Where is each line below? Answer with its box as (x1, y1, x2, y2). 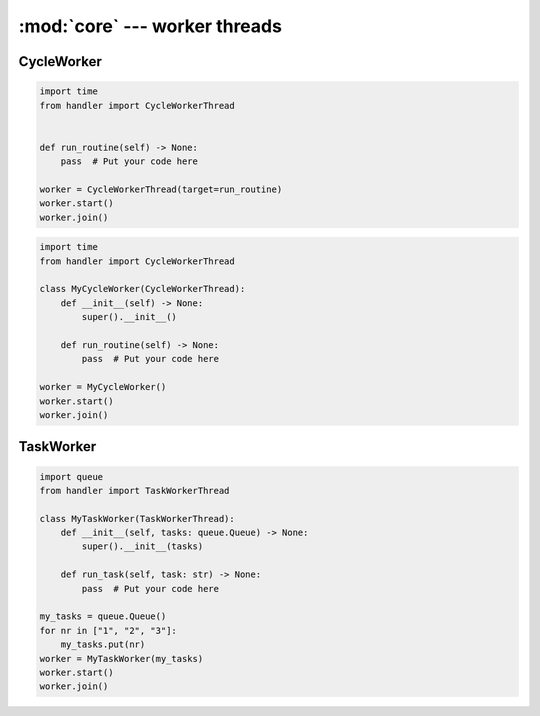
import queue (39, 471, 104, 482)
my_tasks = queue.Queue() (39, 611, 167, 622)
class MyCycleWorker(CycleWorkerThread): (39, 283, 246, 295)
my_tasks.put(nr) (60, 639, 146, 650)
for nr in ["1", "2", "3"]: (39, 625, 177, 636)
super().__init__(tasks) (81, 541, 204, 552)
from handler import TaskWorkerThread (39, 485, 230, 496)
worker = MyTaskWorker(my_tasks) (39, 653, 204, 664)
